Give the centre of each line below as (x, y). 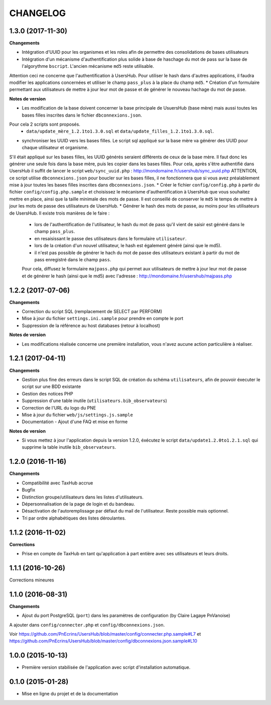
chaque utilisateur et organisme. (55, 148)
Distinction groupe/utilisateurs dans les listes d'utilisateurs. (83, 497)
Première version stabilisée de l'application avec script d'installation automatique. (106, 667)
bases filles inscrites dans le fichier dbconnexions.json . (82, 115)
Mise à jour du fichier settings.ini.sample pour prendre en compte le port (102, 319)
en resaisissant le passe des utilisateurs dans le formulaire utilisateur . (110, 238)
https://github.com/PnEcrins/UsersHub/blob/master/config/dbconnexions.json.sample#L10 (103, 641)
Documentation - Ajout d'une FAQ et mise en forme (75, 422)
